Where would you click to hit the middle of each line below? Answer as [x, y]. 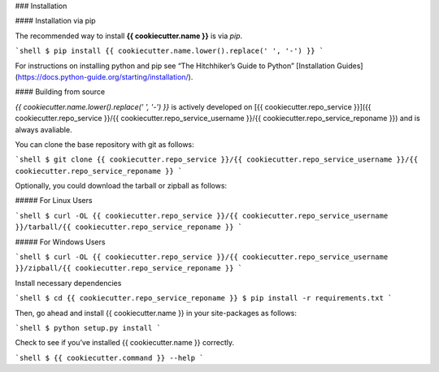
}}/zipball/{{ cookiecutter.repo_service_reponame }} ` [129, 268]
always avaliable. [43, 129]
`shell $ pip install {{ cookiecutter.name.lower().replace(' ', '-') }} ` [170, 51]
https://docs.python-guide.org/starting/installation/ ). [105, 76]
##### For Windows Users [60, 242]
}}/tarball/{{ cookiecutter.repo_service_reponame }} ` [129, 227]
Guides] [350, 66]
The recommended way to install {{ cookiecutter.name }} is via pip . [129, 36]
